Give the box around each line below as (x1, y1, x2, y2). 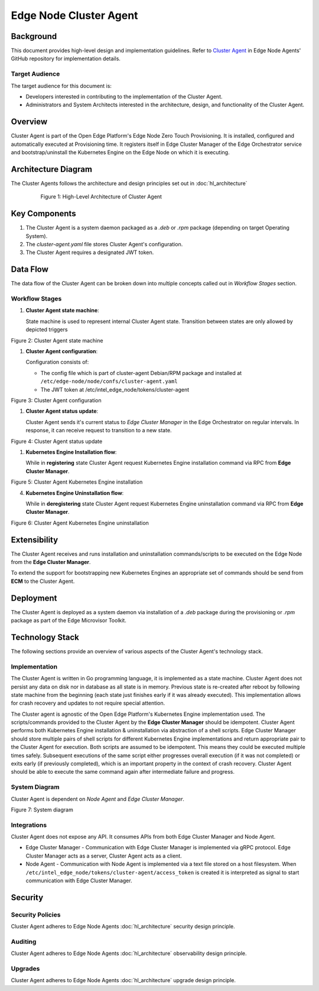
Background (11, 31, 57, 41)
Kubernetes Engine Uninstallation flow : (25, 489, 124, 496)
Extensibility (11, 534, 58, 545)
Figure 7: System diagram (11, 806, 73, 813)
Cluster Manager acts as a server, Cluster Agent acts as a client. (25, 852, 183, 859)
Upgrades (11, 964, 40, 973)
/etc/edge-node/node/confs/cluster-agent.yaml (40, 378, 178, 385)
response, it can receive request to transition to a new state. (25, 427, 172, 434)
